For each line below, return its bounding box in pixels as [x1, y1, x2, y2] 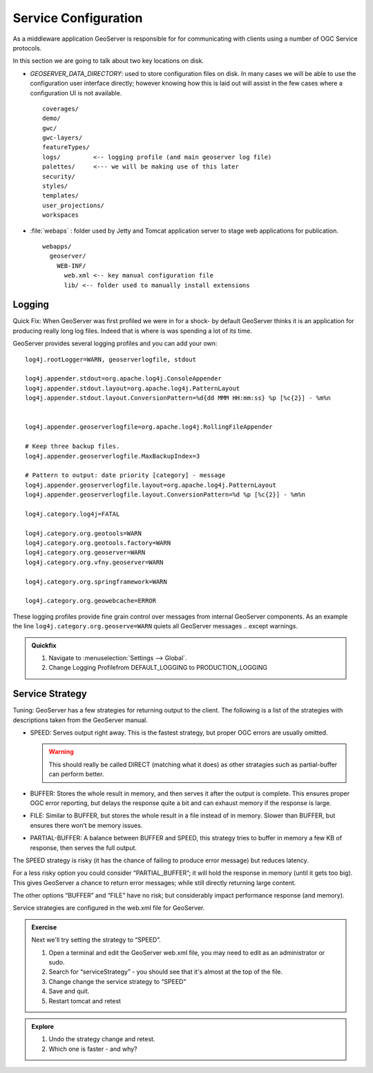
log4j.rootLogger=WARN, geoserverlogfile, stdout [25, 356, 197, 363]
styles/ [42, 182, 68, 190]
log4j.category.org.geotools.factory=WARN [25, 539, 171, 547]
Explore [31, 1023, 55, 1030]
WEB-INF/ [56, 262, 86, 269]
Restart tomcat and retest [48, 996, 121, 1005]
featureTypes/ [42, 144, 90, 151]
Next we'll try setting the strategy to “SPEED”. [31, 936, 162, 944]
